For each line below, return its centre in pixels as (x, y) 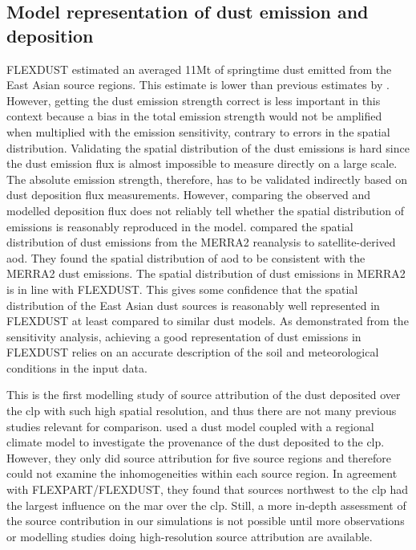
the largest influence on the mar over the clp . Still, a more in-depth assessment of (206, 505)
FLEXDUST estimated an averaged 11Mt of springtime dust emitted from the (199, 69)
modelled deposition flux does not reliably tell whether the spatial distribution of (205, 210)
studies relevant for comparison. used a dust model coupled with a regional (190, 426)
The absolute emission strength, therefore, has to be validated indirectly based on (207, 179)
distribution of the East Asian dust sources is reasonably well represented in (193, 305)
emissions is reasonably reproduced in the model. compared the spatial (180, 226)
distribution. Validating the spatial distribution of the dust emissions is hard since (208, 147)
